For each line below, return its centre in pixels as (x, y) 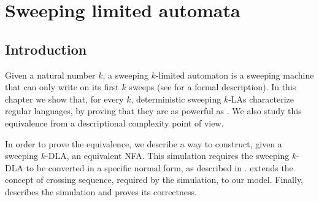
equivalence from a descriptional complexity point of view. (114, 122)
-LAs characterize (261, 99)
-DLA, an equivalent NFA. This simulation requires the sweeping (167, 156)
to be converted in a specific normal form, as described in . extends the (159, 167)
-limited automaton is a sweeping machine (235, 75)
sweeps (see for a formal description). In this (213, 87)
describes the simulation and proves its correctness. (101, 191)
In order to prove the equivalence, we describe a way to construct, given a (144, 143)
